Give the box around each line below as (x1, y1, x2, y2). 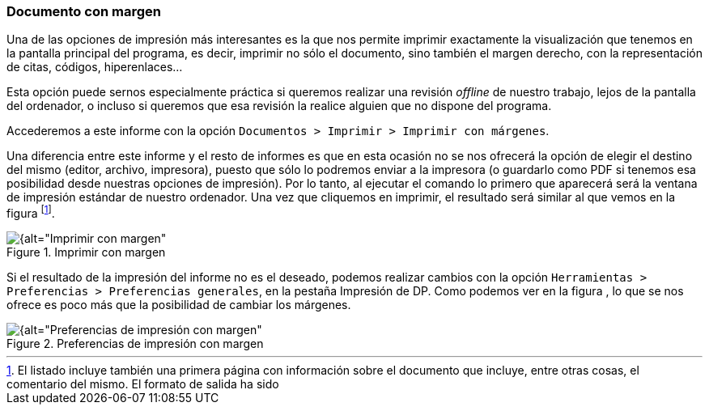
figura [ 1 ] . (6, 204, 55, 221)
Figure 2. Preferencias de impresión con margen (6, 337, 264, 351)
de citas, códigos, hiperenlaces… (6, 60, 183, 74)
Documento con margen (6, 3, 161, 19)
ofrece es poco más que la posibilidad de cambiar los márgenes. (6, 298, 351, 312)
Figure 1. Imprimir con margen (6, 245, 166, 260)
